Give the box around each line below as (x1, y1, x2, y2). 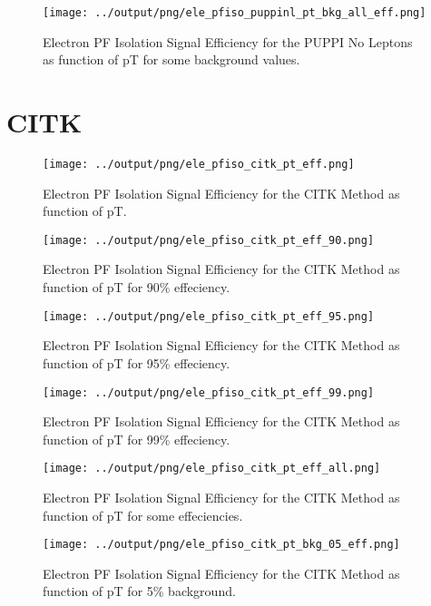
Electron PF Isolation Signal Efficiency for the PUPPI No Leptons (43, 32, 413, 51)
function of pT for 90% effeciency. (43, 278, 230, 297)
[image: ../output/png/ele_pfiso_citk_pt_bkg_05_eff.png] (43, 538, 400, 552)
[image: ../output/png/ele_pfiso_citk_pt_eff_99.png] (43, 386, 375, 399)
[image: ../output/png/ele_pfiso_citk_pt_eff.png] (43, 157, 355, 171)
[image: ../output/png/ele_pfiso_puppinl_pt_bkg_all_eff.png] (43, 6, 426, 19)
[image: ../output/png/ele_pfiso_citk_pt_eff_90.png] (43, 233, 375, 247)
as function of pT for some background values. (43, 50, 300, 69)
